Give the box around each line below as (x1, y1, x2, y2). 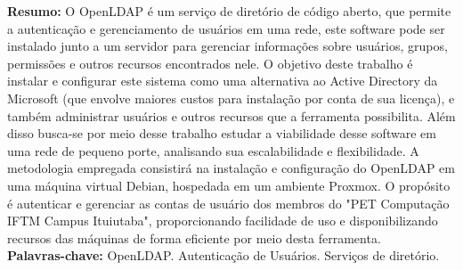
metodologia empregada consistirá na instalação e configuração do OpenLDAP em (7, 159, 455, 177)
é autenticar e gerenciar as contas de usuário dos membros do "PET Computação (7, 193, 450, 212)
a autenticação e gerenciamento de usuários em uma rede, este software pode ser (7, 19, 445, 37)
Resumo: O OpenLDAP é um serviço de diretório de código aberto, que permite (7, 2, 451, 20)
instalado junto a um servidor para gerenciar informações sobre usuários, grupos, (7, 37, 448, 55)
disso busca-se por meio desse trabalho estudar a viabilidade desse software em (7, 124, 436, 143)
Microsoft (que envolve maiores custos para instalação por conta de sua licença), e (7, 88, 455, 107)
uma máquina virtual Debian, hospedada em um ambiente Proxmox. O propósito (7, 176, 451, 194)
